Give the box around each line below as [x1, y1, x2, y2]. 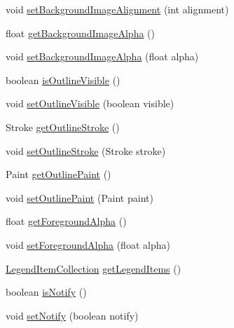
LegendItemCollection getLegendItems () [6, 261, 181, 275]
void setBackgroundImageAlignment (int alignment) [6, 2, 229, 16]
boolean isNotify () [6, 285, 87, 299]
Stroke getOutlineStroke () [6, 119, 120, 134]
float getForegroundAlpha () [6, 214, 127, 228]
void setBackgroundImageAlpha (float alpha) [6, 49, 199, 64]
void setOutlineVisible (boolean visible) [6, 96, 174, 111]
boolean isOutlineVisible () [6, 72, 121, 87]
